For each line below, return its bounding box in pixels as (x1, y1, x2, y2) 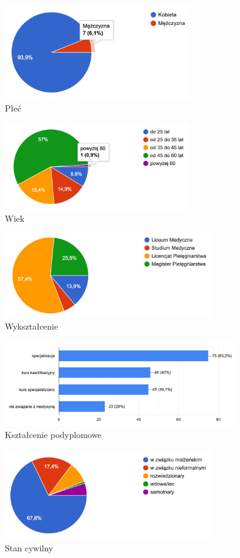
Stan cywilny (5, 541, 53, 554)
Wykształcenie (5, 319, 58, 332)
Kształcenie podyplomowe (5, 428, 102, 440)
